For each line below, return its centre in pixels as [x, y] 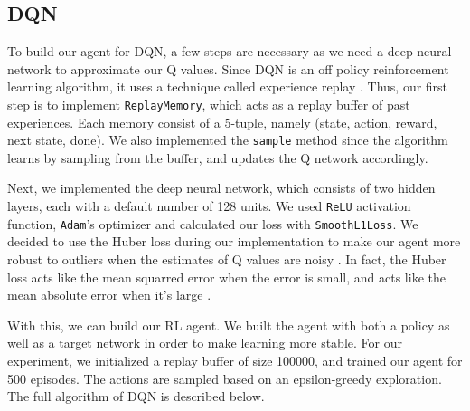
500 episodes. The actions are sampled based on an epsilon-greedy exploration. [225, 378]
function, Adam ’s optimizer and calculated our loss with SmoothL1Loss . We [213, 223]
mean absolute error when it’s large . [109, 295]
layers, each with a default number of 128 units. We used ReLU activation [209, 206]
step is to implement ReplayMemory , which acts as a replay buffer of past [209, 104]
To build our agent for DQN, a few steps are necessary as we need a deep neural [230, 51]
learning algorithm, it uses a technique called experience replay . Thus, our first [228, 86]
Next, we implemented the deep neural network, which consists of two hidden [221, 188]
